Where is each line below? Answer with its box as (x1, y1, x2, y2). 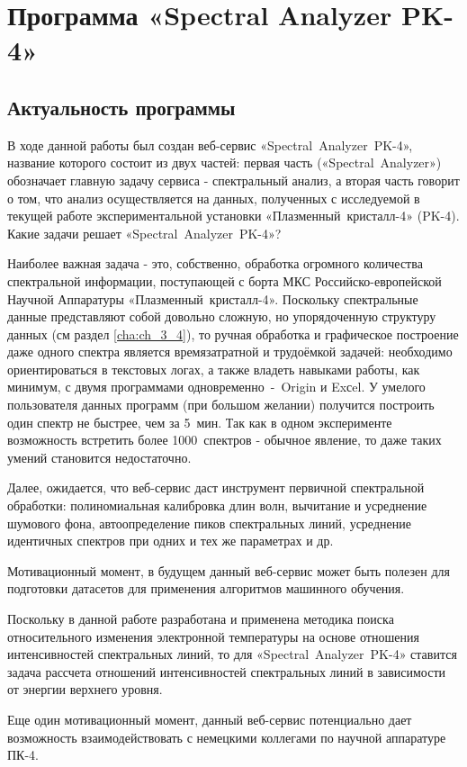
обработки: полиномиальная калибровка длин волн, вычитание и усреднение (7, 496, 427, 515)
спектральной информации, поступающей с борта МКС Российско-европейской (7, 271, 442, 290)
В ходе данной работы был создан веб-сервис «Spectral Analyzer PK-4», (7, 135, 413, 154)
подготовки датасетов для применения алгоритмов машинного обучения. (7, 579, 405, 598)
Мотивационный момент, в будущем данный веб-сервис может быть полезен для (7, 561, 450, 580)
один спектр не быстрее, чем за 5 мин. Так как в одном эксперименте (7, 412, 392, 431)
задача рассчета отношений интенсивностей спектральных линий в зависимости (7, 662, 446, 681)
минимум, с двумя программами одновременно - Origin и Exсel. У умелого (7, 377, 426, 396)
